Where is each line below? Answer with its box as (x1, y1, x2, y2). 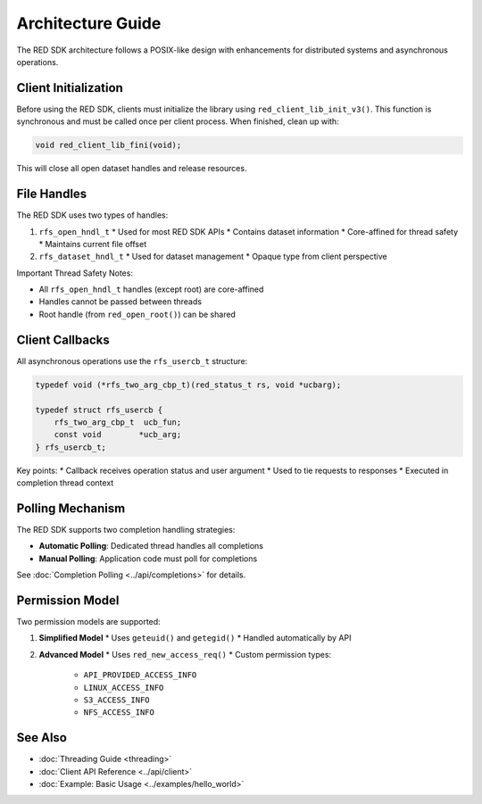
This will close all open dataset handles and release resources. (16, 163, 247, 174)
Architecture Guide (16, 13, 162, 33)
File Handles (16, 186, 87, 202)
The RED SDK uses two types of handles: (16, 210, 169, 220)
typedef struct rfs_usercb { (35, 404, 163, 415)
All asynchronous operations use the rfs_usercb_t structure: (16, 355, 248, 366)
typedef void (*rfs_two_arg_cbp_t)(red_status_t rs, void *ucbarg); (35, 379, 342, 390)
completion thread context (16, 477, 114, 488)
